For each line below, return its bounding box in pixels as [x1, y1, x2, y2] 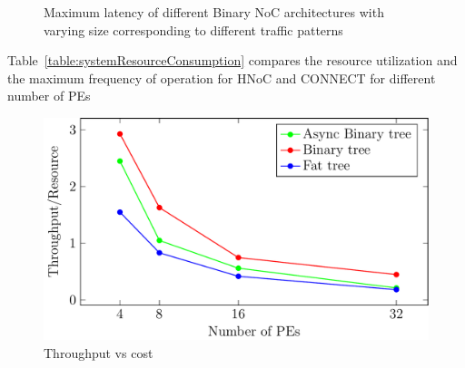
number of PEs [7, 86, 91, 105]
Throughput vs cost [44, 343, 153, 362]
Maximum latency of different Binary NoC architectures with [44, 3, 384, 21]
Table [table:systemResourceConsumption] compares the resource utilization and [7, 51, 458, 70]
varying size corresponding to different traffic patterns [44, 20, 343, 39]
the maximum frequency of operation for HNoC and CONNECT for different [7, 68, 436, 87]
